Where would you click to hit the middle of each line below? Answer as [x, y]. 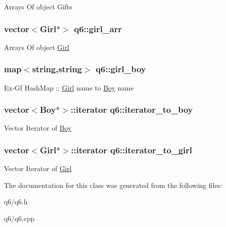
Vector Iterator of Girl [38, 168]
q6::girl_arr [98, 28]
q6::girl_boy [121, 69]
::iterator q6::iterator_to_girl [132, 150]
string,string [57, 69]
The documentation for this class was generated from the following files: [113, 185]
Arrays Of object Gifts [38, 6]
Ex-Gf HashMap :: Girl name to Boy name [69, 87]
